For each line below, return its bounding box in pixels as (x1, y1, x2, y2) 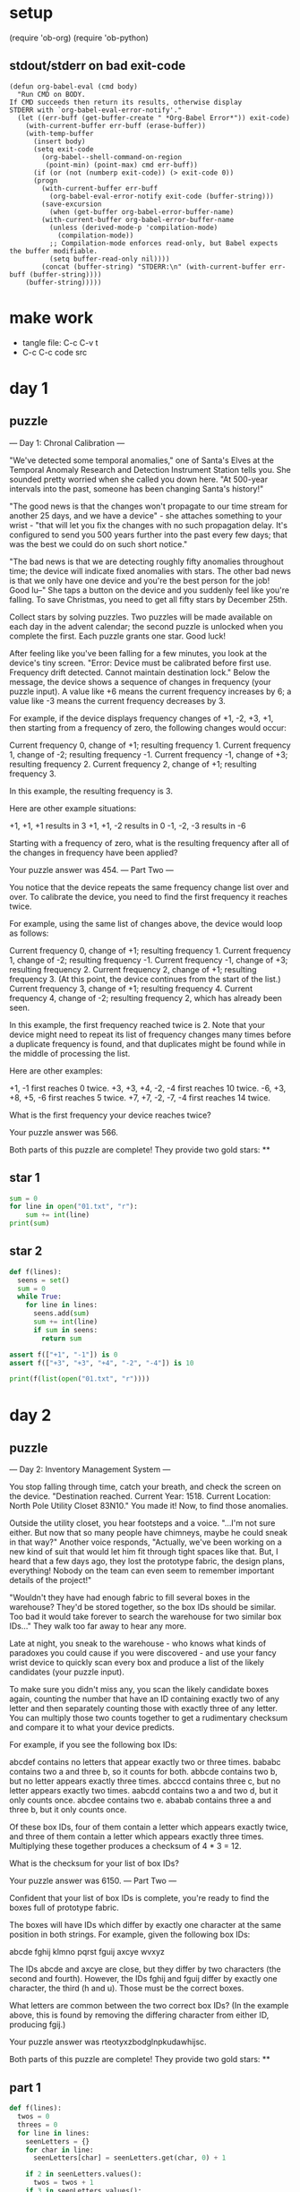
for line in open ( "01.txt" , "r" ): (9, 1203, 139, 1212)
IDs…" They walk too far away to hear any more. (9, 1621, 187, 1631)
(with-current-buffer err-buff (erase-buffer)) (25, 121, 206, 130)
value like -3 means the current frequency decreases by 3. (9, 695, 226, 706)
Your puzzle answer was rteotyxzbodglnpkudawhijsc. (9, 2036, 208, 2048)
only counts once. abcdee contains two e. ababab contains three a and (9, 1794, 271, 1806)
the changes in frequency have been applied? (9, 847, 178, 858)
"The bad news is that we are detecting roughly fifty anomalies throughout (9, 556, 284, 567)
